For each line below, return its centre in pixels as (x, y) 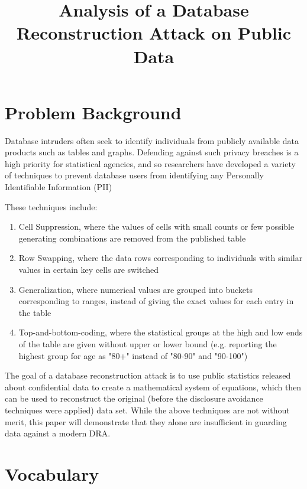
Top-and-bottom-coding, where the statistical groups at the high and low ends (161, 332)
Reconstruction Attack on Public (154, 33)
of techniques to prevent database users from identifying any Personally (134, 175)
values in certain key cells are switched (89, 270)
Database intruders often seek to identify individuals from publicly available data (152, 140)
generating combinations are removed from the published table (132, 238)
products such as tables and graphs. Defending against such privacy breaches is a (152, 152)
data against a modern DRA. (58, 433)
